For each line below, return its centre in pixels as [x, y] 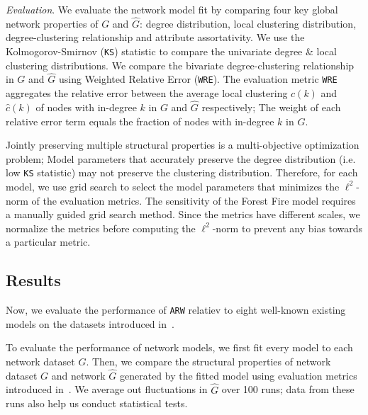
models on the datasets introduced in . [90, 323]
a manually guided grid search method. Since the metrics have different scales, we [183, 214]
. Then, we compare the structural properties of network [208, 361]
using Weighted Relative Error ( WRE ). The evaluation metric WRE [198, 79]
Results [33, 280]
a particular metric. [48, 242]
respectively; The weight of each [271, 107]
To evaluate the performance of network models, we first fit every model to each [179, 347]
